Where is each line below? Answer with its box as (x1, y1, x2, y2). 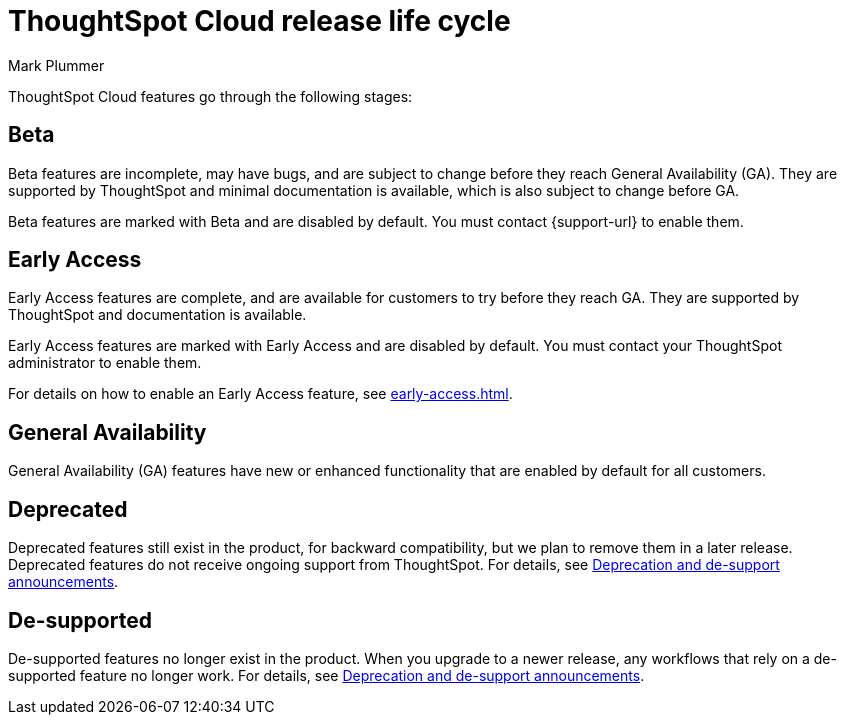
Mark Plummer (8, 56, 105, 74)
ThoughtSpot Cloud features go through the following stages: (8, 87, 413, 105)
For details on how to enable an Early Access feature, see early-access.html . (8, 385, 513, 403)
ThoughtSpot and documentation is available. (8, 306, 307, 324)
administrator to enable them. (8, 354, 202, 372)
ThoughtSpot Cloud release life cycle (8, 4, 511, 38)
